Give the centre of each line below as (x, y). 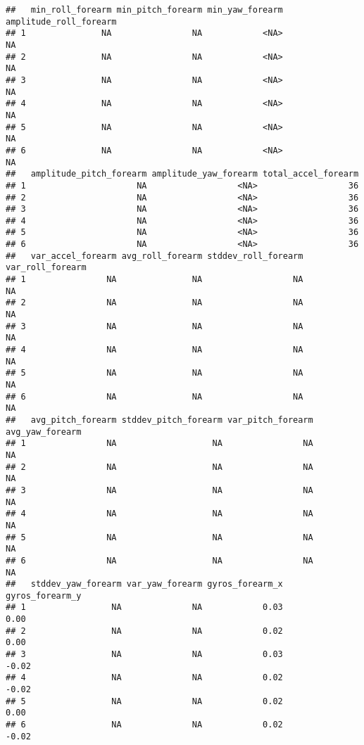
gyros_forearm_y (44, 596)
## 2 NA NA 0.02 (144, 631)
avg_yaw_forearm (44, 432)
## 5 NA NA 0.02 (144, 701)
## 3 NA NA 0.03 (144, 655)
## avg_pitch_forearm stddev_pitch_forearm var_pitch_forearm (159, 420)
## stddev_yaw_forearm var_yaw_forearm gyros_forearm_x (144, 584)
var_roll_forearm (46, 268)
